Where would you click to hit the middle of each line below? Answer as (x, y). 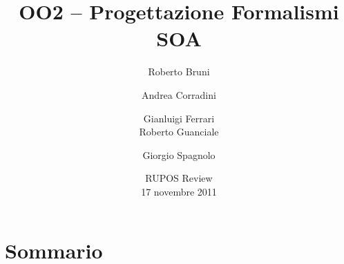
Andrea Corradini (179, 94)
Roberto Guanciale (179, 132)
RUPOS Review (179, 178)
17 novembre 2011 (179, 191)
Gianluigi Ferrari (179, 118)
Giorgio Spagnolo (179, 154)
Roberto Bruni (179, 72)
